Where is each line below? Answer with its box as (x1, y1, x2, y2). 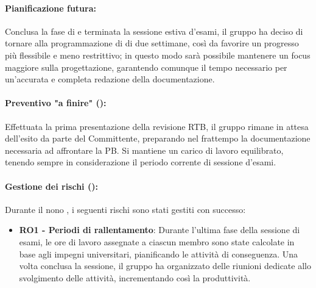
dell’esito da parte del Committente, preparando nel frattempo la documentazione (5, 132, 311, 145)
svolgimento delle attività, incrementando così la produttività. (19, 271, 251, 284)
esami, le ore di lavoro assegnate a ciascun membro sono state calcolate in (19, 235, 295, 248)
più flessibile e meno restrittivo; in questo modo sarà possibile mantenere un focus (5, 48, 311, 61)
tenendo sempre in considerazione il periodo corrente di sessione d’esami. (5, 156, 276, 168)
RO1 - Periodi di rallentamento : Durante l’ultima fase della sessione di (19, 223, 300, 236)
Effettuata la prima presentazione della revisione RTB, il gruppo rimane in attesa (5, 120, 309, 132)
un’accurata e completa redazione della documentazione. (5, 73, 215, 85)
